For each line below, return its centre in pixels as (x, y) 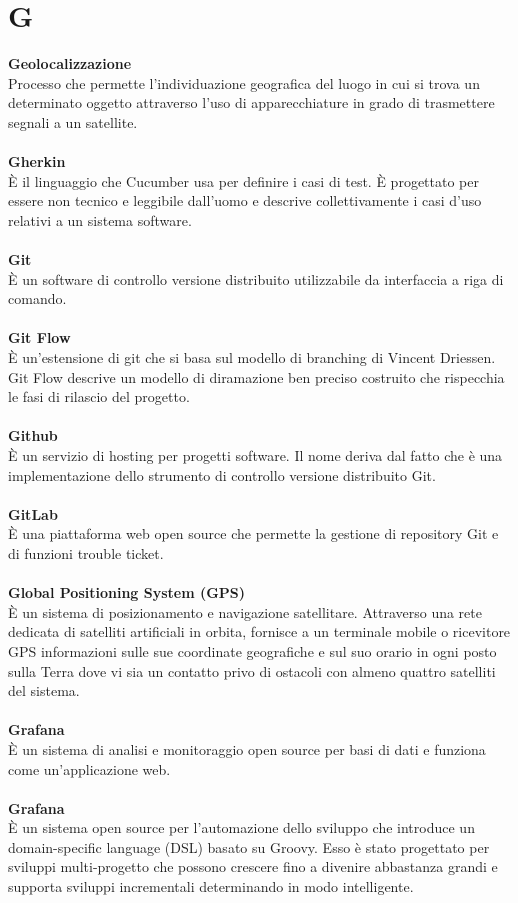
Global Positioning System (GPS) (127, 592)
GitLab (33, 513)
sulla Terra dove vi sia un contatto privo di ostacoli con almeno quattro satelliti (252, 670)
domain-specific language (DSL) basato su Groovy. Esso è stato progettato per (249, 846)
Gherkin (37, 161)
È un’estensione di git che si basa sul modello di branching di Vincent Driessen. (252, 357)
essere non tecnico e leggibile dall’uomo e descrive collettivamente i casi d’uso (245, 200)
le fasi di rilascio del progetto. (99, 396)
